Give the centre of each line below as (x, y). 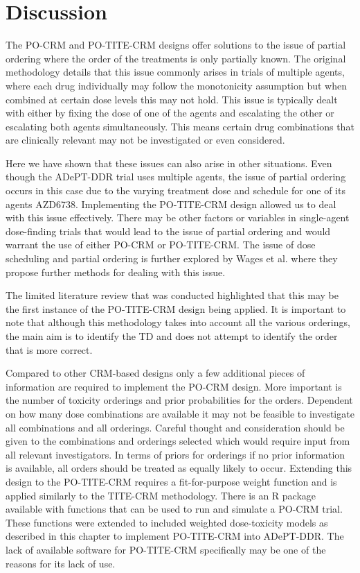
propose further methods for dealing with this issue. (116, 272)
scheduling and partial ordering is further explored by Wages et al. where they (172, 258)
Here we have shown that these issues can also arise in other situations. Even (169, 163)
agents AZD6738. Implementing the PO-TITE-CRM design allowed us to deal (171, 204)
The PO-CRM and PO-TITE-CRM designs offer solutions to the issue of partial (176, 45)
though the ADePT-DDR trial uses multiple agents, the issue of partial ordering (176, 177)
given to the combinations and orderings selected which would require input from (178, 441)
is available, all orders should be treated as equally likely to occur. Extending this (179, 468)
